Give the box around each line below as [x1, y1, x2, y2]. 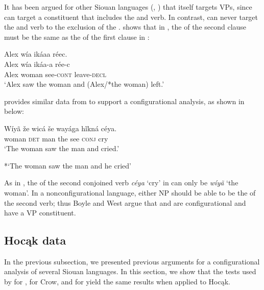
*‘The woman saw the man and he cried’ [4, 160, 131, 171]
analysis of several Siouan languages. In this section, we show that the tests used [4, 266, 256, 277]
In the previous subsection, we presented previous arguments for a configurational [4, 256, 260, 267]
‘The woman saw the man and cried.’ [4, 143, 119, 154]
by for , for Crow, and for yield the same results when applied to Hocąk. [4, 276, 231, 287]
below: [4, 106, 24, 116]
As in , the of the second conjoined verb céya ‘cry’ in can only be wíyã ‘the [4, 177, 238, 188]
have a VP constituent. [4, 207, 76, 218]
